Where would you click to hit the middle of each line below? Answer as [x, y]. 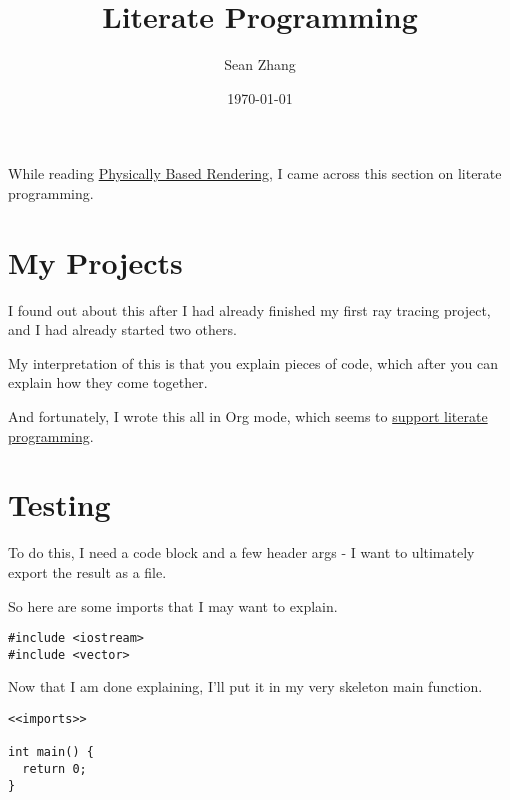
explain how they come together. [108, 382]
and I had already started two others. [122, 329]
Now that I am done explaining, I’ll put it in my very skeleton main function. [245, 686]
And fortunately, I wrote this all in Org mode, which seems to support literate [248, 416]
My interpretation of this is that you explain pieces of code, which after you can [253, 362]
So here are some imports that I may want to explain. [173, 605]
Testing [59, 504]
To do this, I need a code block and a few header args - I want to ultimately [241, 552]
